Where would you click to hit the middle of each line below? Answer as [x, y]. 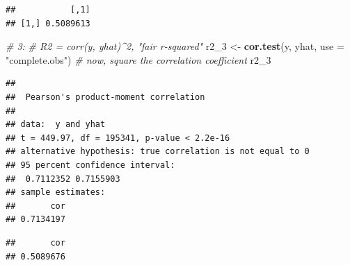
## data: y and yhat [56, 125]
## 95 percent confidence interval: [90, 165]
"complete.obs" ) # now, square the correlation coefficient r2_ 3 [138, 59]
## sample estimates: [56, 193]
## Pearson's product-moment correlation [105, 97]
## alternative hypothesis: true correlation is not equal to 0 [158, 152]
